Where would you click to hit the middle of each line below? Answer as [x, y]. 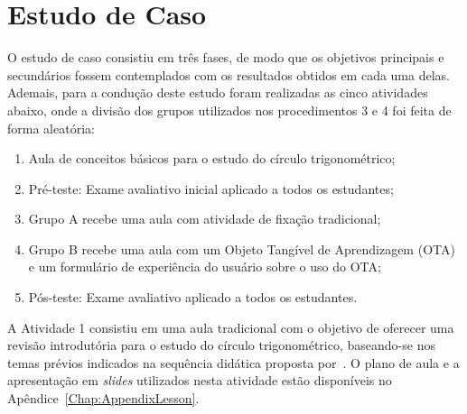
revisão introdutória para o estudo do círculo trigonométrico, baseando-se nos [221, 345]
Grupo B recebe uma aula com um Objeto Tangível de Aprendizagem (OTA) [242, 248]
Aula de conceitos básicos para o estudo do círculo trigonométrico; [212, 158]
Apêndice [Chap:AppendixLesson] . [103, 398]
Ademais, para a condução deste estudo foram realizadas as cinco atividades [218, 92]
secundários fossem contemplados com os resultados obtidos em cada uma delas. [229, 74]
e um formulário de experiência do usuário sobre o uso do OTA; [205, 267]
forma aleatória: [51, 128]
